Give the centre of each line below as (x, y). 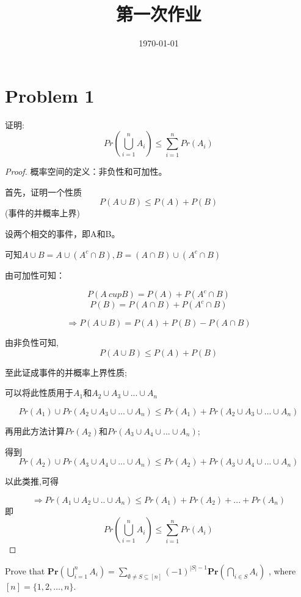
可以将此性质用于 (39, 393)
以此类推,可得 (32, 481)
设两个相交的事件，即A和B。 (63, 234)
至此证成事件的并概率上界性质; (66, 372)
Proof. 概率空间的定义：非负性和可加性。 (86, 171)
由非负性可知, (32, 342)
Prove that (25, 570)
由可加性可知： (35, 275)
